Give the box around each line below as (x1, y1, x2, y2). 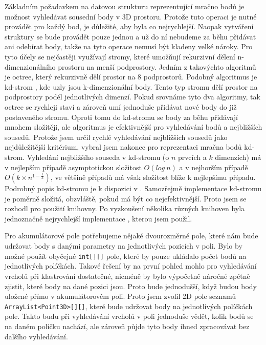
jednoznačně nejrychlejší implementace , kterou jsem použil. (5, 213, 192, 224)
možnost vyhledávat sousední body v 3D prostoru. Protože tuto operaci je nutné (5, 11, 257, 22)
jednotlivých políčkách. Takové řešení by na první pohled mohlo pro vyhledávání (5, 260, 257, 271)
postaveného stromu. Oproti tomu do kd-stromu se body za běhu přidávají (5, 111, 238, 122)
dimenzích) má (215, 151, 261, 162)
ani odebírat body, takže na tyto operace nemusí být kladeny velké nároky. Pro (5, 41, 253, 52)
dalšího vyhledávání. (5, 331, 68, 341)
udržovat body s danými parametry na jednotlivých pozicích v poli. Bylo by (5, 240, 242, 251)
